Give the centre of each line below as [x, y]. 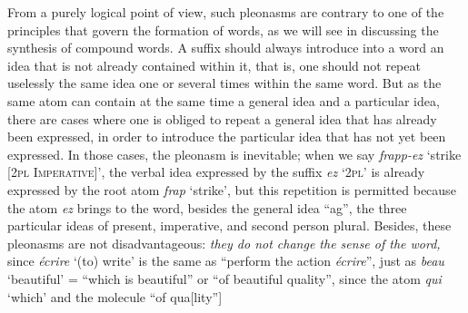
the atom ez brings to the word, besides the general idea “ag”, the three [207, 207]
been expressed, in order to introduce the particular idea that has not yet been [227, 137]
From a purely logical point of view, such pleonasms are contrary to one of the [226, 12]
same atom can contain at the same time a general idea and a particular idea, [224, 100]
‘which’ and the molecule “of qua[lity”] [115, 296]
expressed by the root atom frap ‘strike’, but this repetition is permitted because [232, 189]
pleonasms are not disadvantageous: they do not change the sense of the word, [224, 243]
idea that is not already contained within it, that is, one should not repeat [214, 65]
